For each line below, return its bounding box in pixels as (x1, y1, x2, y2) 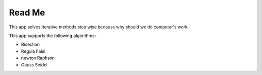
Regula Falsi (21, 48, 46, 54)
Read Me (9, 7, 46, 18)
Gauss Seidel (21, 62, 48, 67)
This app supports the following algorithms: (9, 33, 96, 38)
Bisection (21, 41, 40, 48)
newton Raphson (21, 55, 55, 61)
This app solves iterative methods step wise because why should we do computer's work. (9, 24, 189, 30)
